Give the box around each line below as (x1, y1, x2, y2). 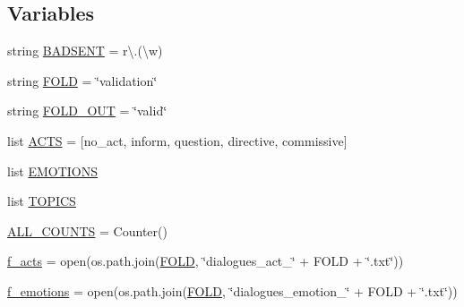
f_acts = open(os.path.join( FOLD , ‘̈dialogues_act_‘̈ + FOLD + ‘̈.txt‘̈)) (7, 252, 404, 270)
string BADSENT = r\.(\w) (7, 41, 163, 60)
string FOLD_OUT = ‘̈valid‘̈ (7, 101, 168, 120)
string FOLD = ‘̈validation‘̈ (7, 71, 158, 90)
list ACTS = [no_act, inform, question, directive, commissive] (7, 131, 348, 149)
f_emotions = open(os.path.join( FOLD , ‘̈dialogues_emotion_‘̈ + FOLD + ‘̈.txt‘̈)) (7, 281, 458, 300)
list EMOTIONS (7, 161, 99, 180)
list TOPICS (7, 192, 76, 210)
